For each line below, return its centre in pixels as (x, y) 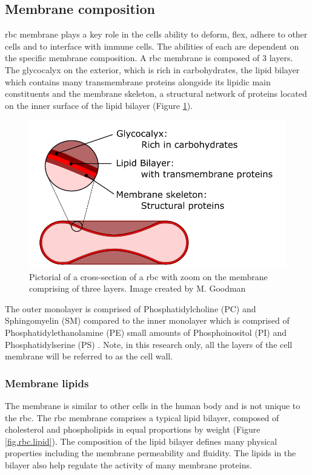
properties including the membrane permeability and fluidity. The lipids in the (151, 453)
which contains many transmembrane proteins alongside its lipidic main (138, 81)
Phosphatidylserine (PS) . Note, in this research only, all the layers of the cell (149, 344)
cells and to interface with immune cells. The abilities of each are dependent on (152, 46)
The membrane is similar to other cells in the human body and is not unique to (153, 405)
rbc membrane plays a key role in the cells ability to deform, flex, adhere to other (156, 34)
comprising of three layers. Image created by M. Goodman (138, 288)
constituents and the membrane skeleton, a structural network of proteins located (156, 93)
